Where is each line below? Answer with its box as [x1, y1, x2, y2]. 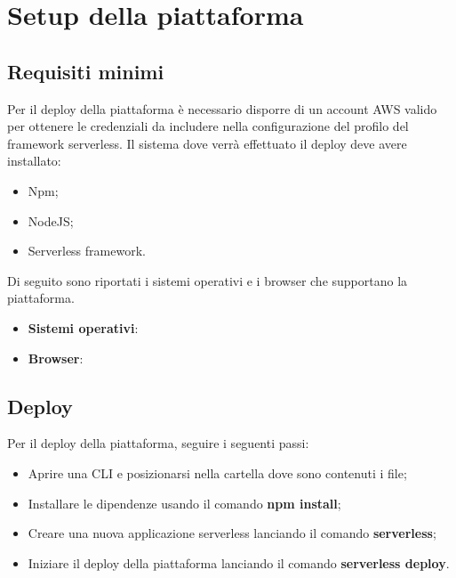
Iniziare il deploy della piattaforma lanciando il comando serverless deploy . [28, 553, 450, 572]
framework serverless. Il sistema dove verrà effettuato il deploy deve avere [7, 134, 407, 152]
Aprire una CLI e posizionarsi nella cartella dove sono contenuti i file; [28, 463, 407, 482]
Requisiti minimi [7, 57, 164, 85]
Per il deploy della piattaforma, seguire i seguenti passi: [7, 434, 309, 452]
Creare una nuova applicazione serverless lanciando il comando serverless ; [28, 524, 436, 542]
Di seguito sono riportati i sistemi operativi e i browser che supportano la [7, 271, 408, 289]
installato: [7, 151, 61, 170]
